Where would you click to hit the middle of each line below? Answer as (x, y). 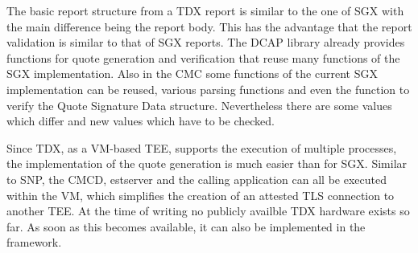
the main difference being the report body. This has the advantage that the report (209, 26)
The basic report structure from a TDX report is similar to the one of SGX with (205, 10)
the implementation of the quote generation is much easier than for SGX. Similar (207, 163)
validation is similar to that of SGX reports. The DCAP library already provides (206, 42)
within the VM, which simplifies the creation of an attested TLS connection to (201, 195)
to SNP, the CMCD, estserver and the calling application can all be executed (197, 179)
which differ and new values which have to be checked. (141, 121)
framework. (34, 242)
